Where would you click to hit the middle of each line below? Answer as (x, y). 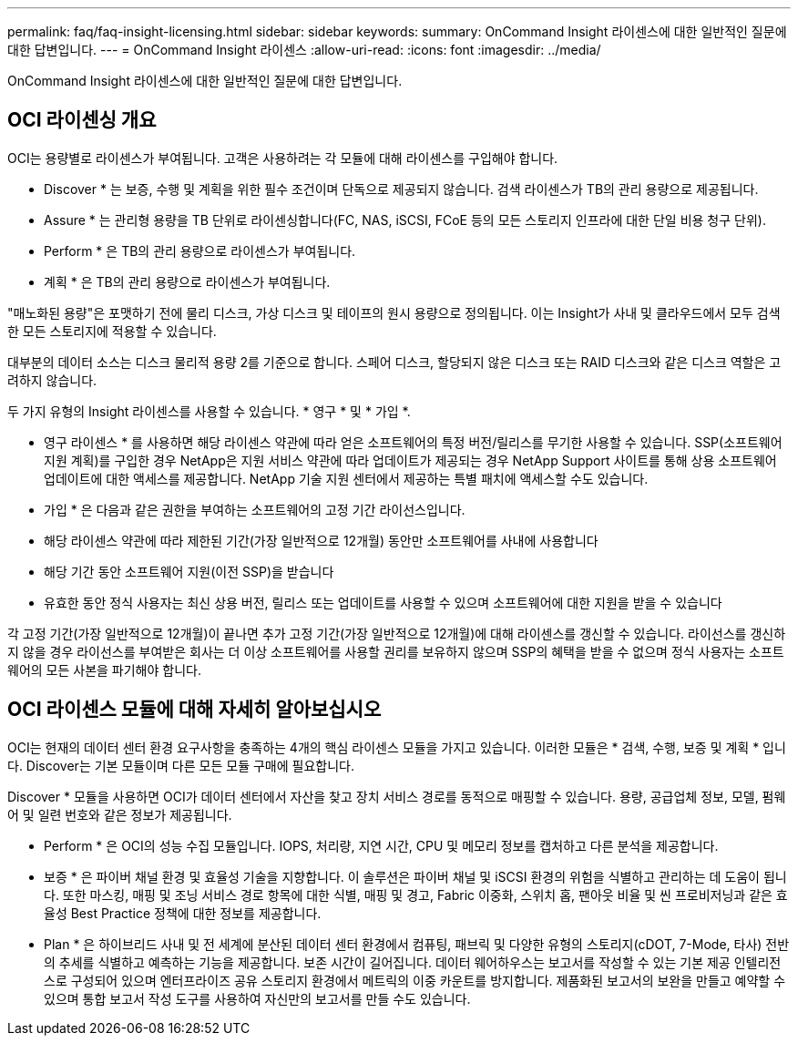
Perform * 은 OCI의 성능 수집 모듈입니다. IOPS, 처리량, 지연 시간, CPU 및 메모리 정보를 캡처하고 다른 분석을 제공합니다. (381, 845)
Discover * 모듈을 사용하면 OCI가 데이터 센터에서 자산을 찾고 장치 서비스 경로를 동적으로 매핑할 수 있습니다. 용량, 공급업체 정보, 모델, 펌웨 (397, 796)
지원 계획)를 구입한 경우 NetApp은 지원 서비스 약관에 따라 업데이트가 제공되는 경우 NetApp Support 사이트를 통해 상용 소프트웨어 (410, 460)
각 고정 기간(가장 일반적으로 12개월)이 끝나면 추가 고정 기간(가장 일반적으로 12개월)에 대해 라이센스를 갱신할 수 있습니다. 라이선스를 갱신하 (397, 633)
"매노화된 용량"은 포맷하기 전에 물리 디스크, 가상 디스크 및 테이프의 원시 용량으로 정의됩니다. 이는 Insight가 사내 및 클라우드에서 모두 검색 (394, 312)
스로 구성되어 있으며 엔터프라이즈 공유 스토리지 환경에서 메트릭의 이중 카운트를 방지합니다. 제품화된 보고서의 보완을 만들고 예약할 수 (415, 980)
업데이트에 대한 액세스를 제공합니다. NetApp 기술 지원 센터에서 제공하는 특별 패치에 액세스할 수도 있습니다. (346, 478)
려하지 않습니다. (52, 380)
